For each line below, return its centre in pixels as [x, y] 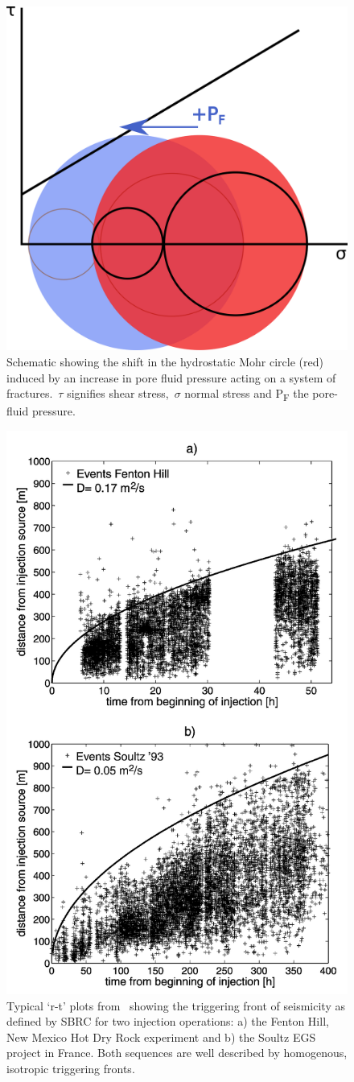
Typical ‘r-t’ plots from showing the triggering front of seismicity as [176, 1005]
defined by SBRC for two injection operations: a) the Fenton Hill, [168, 1021]
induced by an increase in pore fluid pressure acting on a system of [171, 377]
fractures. [30, 393]
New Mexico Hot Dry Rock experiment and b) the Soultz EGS [161, 1037]
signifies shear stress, [118, 393]
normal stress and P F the [247, 394]
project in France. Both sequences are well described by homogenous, [177, 1053]
